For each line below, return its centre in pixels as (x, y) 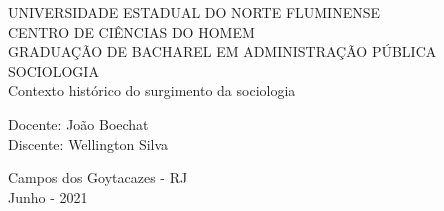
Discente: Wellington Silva (88, 143)
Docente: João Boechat (78, 123)
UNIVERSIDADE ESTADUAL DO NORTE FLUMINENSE (194, 12)
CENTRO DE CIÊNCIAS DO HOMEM (131, 31)
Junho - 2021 (48, 196)
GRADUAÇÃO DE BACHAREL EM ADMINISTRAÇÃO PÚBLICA (222, 51)
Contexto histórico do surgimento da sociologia (152, 90)
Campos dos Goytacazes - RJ (98, 177)
